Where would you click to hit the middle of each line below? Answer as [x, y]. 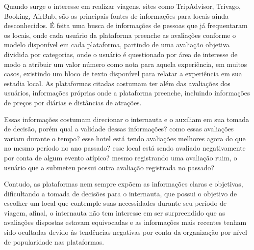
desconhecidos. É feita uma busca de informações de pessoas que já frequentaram [126, 25]
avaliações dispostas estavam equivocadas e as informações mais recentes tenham [125, 222]
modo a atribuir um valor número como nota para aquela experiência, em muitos [126, 64]
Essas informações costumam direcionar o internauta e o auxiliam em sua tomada [127, 119]
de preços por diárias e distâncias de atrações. [73, 102]
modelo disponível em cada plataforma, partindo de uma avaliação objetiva [117, 45]
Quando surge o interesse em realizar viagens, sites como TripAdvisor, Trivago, [122, 6]
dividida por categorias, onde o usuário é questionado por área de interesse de [121, 54]
